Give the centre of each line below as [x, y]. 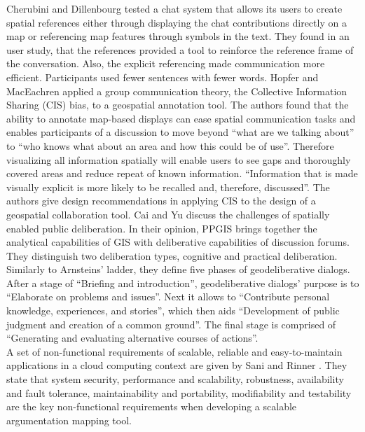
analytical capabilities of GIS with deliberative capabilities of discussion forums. [178, 242]
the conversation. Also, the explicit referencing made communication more [166, 63]
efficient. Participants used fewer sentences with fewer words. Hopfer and [163, 77]
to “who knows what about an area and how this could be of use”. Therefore [170, 145]
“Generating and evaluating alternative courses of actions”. [132, 338]
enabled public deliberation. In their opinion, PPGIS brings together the [162, 228]
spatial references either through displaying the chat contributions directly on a [177, 22]
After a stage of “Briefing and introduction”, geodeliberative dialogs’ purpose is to [183, 283]
